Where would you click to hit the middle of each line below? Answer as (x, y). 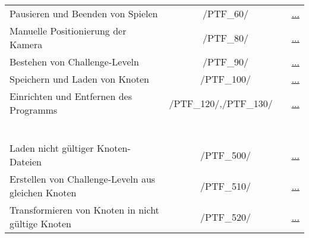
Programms (34, 110)
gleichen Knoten (43, 192)
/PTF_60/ (226, 13)
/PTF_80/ (226, 37)
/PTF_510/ (226, 186)
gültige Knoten (41, 223)
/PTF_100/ (226, 79)
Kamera (26, 44)
